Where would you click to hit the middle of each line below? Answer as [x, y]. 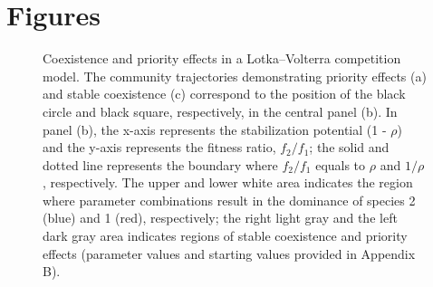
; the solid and [349, 147]
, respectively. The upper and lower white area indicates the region [228, 182]
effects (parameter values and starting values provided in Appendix [229, 253]
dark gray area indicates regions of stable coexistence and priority [225, 236]
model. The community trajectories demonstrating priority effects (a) [235, 76]
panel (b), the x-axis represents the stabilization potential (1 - [215, 129]
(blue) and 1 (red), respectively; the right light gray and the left [220, 218]
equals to [341, 164]
